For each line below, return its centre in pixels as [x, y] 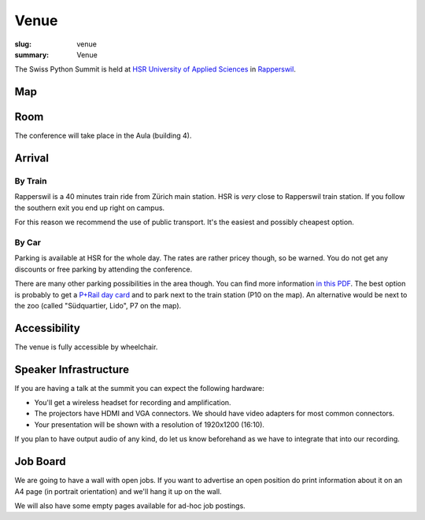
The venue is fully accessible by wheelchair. [86, 347]
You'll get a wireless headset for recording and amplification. [133, 403]
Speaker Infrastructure [72, 369]
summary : [32, 54]
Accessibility [47, 328]
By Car [28, 242]
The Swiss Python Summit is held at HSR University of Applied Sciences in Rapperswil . [155, 69]
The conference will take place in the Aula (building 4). [103, 136]
